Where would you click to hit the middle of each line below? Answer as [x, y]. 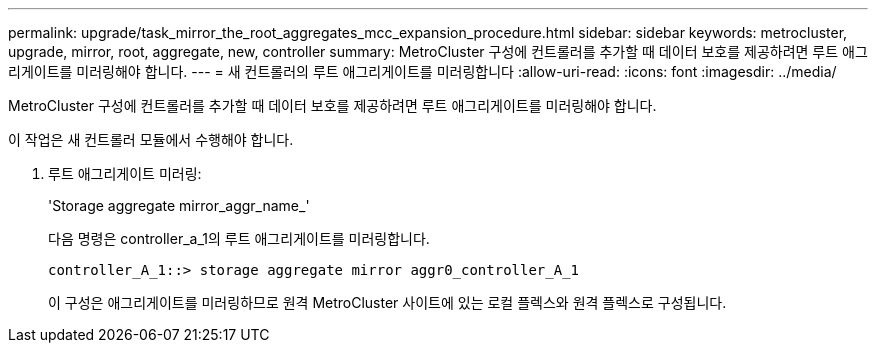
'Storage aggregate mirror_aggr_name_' [179, 205]
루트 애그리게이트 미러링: [125, 173]
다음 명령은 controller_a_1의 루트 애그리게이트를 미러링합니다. [239, 238]
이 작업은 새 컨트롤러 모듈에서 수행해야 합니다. [151, 139]
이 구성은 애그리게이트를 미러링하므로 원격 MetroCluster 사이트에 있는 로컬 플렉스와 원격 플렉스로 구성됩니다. [387, 302]
